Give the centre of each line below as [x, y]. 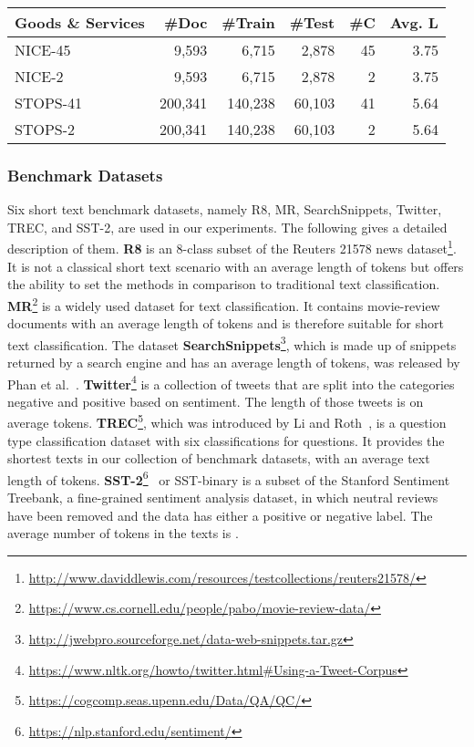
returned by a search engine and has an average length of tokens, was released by [234, 362]
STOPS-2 [45, 129]
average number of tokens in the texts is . [123, 533]
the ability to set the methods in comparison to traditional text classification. [224, 284]
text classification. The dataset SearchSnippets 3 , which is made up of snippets [232, 343]
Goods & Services [80, 22]
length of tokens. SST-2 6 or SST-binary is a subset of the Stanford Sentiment [229, 478]
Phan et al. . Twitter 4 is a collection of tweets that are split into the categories [231, 382]
